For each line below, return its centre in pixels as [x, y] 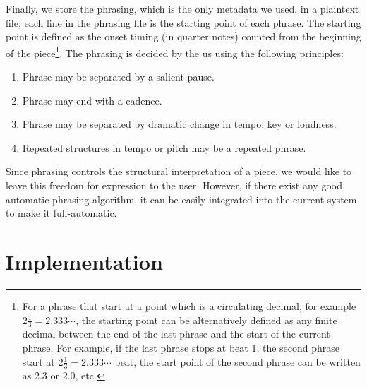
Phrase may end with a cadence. [92, 100]
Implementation [84, 261]
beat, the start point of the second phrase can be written [237, 361]
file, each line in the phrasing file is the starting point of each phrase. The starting [183, 22]
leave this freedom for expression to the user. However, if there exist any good [174, 185]
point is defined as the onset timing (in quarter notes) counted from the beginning [183, 36]
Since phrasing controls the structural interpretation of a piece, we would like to [179, 171]
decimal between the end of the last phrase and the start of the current [176, 334]
